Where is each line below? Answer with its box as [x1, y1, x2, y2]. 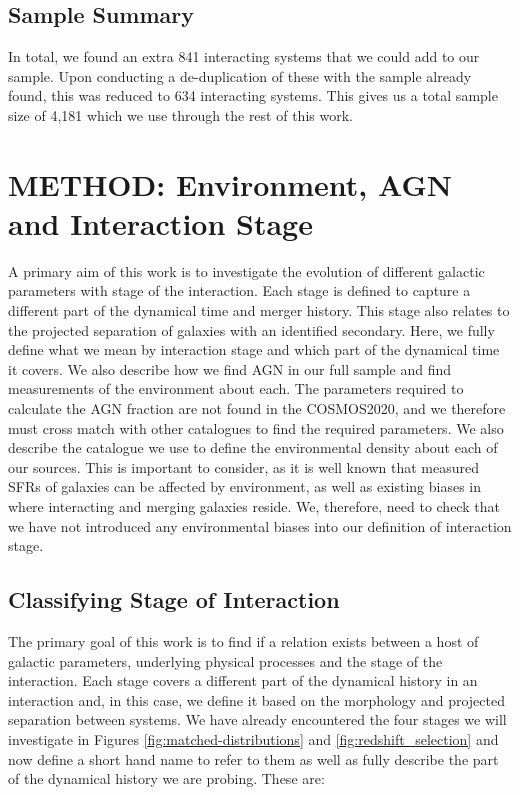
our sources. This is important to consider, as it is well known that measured [8, 456, 479, 477]
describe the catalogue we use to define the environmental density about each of [8, 437, 498, 458]
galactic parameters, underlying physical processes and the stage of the [8, 650, 443, 671]
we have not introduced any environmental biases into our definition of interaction [8, 515, 512, 536]
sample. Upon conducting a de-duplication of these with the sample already [8, 65, 472, 86]
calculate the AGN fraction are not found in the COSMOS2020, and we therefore [8, 398, 506, 419]
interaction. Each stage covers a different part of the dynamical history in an [8, 670, 478, 691]
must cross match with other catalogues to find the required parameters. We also [8, 417, 504, 438]
